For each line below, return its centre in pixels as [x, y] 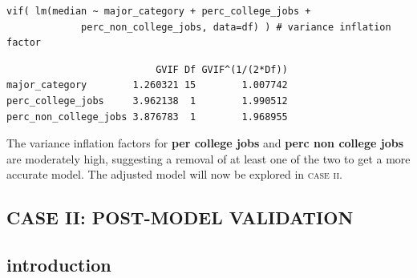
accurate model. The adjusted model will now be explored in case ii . [174, 174]
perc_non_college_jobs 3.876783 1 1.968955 [147, 117]
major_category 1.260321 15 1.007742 [147, 85]
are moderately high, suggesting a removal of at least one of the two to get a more [208, 158]
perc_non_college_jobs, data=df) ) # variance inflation [236, 27]
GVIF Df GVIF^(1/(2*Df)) [222, 69]
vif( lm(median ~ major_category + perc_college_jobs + [159, 11]
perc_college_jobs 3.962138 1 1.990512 [147, 101]
